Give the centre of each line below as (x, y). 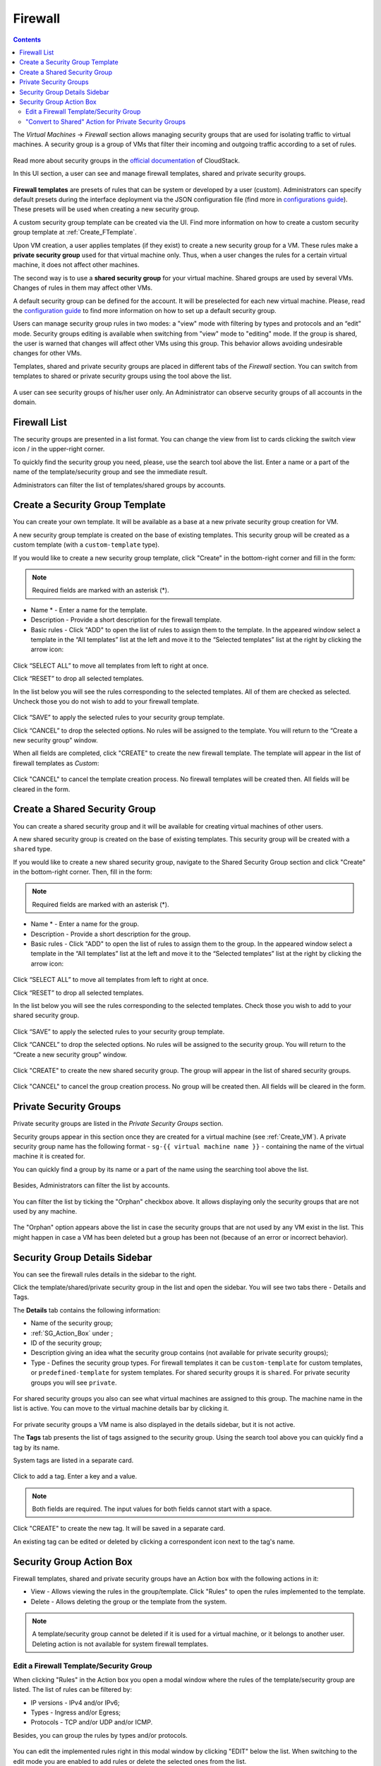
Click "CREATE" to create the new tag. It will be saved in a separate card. (119, 1529)
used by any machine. (45, 1211)
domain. (25, 402)
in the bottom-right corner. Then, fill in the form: (83, 872)
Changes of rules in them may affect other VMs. (83, 288)
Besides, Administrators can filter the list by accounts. (91, 1185)
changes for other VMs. (48, 353)
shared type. (33, 849)
